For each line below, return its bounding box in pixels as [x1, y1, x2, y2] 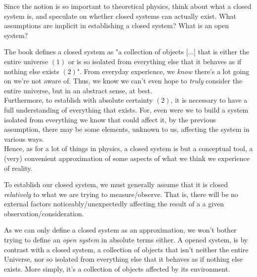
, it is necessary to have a [171, 95, 248, 105]
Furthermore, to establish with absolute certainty [4, 95, 153, 105]
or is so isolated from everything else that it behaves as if [68, 56, 242, 66]
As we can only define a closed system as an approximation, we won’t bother [4, 225, 237, 235]
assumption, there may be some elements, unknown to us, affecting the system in [4, 124, 250, 134]
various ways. [4, 133, 44, 144]
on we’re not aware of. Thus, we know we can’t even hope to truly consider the [4, 76, 243, 86]
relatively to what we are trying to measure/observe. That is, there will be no [4, 189, 238, 199]
